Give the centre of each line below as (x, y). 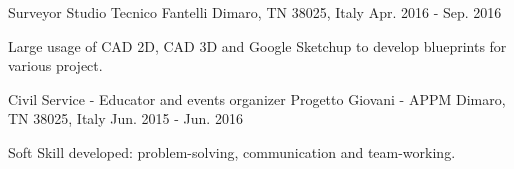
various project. (55, 65)
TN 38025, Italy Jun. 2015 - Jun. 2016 (125, 118)
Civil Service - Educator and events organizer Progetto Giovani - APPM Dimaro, (257, 98)
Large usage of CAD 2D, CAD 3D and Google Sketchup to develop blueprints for (257, 45)
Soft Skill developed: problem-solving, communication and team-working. (232, 151)
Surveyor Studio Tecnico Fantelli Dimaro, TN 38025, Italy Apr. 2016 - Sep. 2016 (255, 12)
